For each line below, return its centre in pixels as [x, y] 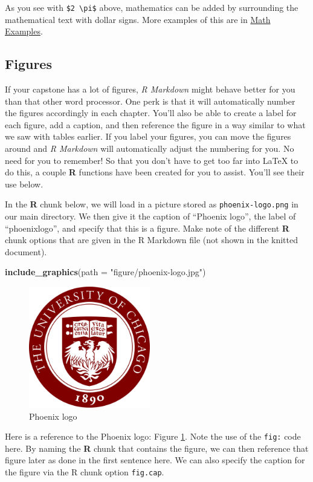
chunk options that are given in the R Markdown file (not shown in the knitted [152, 240]
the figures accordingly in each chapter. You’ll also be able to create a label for [151, 113]
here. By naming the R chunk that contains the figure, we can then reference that [157, 448]
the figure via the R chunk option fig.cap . [85, 472]
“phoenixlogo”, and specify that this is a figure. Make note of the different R [147, 228]
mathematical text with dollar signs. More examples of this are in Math [138, 19]
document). [26, 251]
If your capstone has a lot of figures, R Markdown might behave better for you [150, 89]
